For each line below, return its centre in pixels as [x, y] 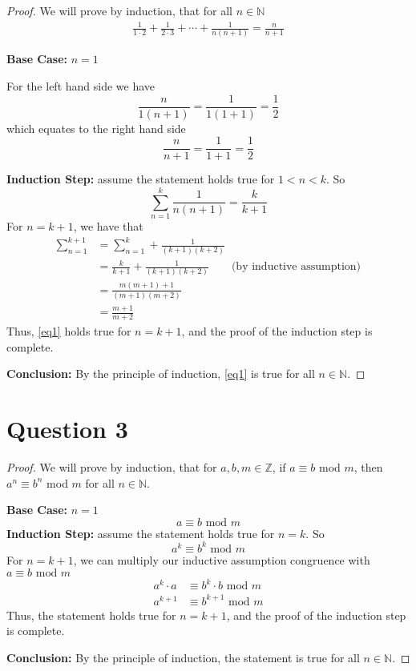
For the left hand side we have [81, 86]
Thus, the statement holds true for [91, 615]
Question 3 [67, 429]
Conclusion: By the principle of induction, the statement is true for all [183, 657]
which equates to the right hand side [96, 128]
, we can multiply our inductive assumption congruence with [222, 559]
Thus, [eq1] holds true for [69, 331]
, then [368, 467]
